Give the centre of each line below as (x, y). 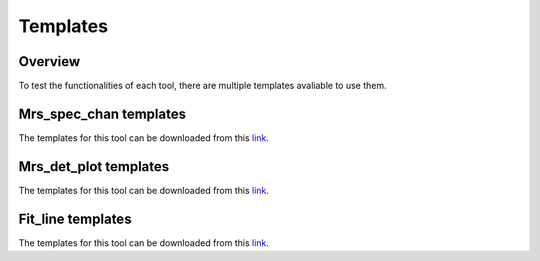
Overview (49, 61)
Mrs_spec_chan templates (102, 113)
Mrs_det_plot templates (94, 166)
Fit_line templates (75, 218)
